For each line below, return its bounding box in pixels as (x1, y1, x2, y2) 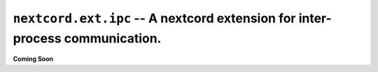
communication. (64, 30, 162, 46)
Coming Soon (13, 55, 54, 63)
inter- (298, 10, 332, 26)
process (13, 30, 62, 46)
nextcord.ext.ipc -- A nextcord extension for (13, 10, 296, 26)
